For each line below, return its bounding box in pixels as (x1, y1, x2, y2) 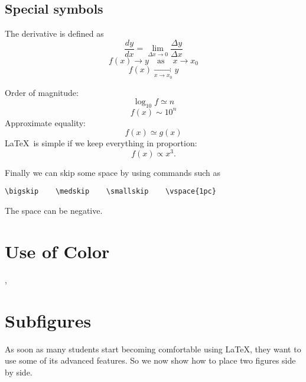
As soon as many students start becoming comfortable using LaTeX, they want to (5, 342, 301, 355)
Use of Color (5, 239, 110, 263)
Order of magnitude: (5, 86, 79, 98)
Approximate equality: (5, 116, 86, 129)
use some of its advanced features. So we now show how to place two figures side (5, 354, 296, 367)
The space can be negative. (5, 204, 103, 217)
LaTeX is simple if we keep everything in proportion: (5, 137, 197, 149)
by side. (5, 365, 32, 378)
